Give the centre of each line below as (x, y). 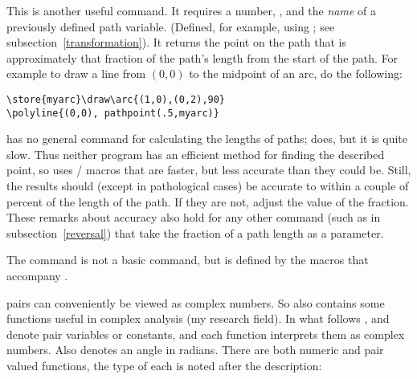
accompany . (37, 276)
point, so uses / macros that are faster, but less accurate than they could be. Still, (209, 170)
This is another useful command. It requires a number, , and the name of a (191, 10)
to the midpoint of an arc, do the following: (296, 73)
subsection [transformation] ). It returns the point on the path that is (176, 42)
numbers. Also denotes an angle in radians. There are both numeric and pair (195, 350)
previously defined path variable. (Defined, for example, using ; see (171, 26)
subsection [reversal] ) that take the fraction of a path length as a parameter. (195, 232)
